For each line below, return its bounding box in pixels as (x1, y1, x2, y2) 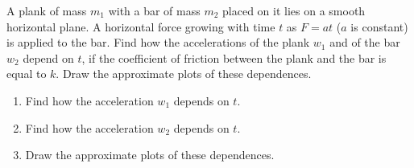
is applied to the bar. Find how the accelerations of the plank (6, 34, 310, 51)
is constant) (350, 18, 408, 35)
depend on (23, 49, 74, 66)
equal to (6, 65, 47, 82)
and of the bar (329, 34, 400, 51)
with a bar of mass (108, 2, 201, 18)
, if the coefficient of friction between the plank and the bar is (81, 49, 387, 66)
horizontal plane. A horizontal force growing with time (6, 18, 275, 35)
